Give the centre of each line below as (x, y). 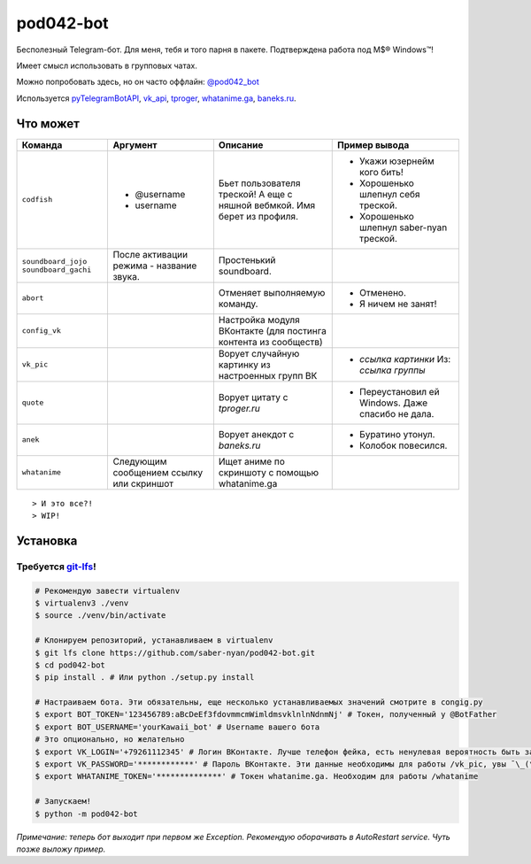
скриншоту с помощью (269, 472)
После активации (150, 254)
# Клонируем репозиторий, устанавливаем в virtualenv (154, 640)
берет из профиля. (258, 216)
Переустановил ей (400, 391)
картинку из (244, 365)
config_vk (42, 331)
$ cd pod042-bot (70, 665)
